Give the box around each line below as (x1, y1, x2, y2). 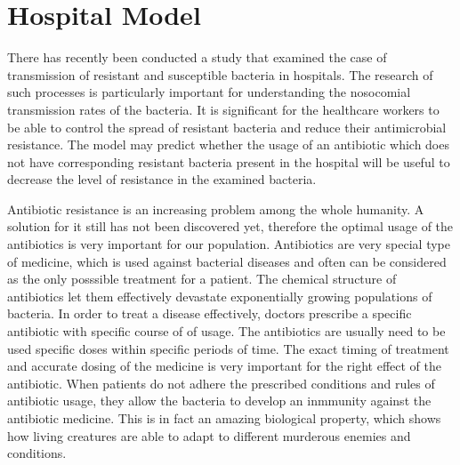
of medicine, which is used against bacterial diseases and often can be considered (7, 252, 447, 270)
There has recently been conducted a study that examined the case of (7, 48, 387, 67)
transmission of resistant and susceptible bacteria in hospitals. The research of (7, 65, 433, 84)
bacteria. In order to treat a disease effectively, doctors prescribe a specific (7, 304, 412, 323)
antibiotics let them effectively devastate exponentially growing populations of (7, 286, 432, 305)
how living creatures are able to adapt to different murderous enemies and (7, 426, 411, 445)
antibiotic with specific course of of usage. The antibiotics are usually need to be (7, 322, 446, 341)
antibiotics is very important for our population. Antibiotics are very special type (7, 235, 450, 253)
